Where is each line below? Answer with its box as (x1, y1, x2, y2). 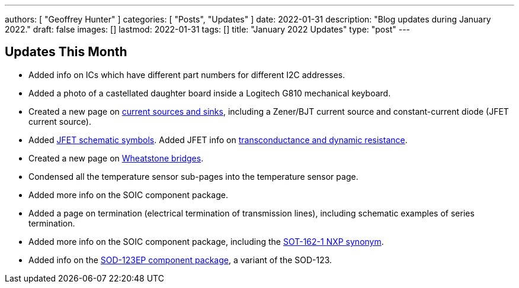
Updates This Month (5, 44, 127, 60)
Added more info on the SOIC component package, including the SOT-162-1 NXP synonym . (28, 236, 384, 247)
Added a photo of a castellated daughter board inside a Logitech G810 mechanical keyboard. (28, 88, 391, 98)
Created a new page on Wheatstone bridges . (28, 153, 204, 163)
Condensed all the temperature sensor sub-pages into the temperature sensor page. (28, 171, 358, 182)
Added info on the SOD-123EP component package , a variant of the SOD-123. (28, 254, 332, 265)
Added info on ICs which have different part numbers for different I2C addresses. (28, 69, 345, 80)
